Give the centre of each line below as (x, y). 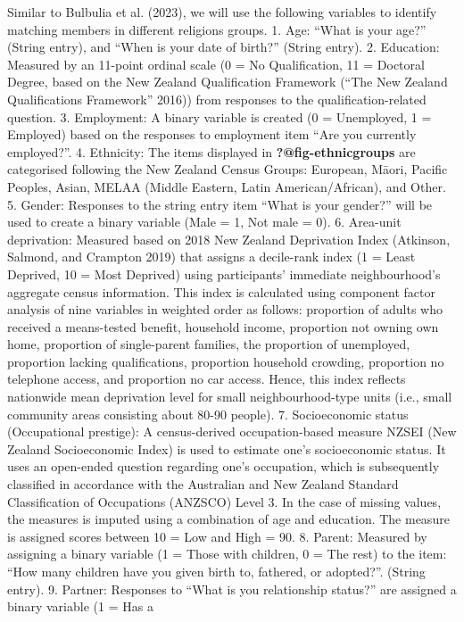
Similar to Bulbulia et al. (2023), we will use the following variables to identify (222, 12)
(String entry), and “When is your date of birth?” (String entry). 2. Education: (224, 47)
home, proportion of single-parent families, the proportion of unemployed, (209, 344)
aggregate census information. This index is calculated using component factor (222, 291)
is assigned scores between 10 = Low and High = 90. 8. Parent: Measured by (217, 536)
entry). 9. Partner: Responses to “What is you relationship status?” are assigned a (232, 589)
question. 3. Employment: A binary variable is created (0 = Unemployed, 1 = (220, 116)
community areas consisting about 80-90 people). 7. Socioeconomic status (208, 414)
